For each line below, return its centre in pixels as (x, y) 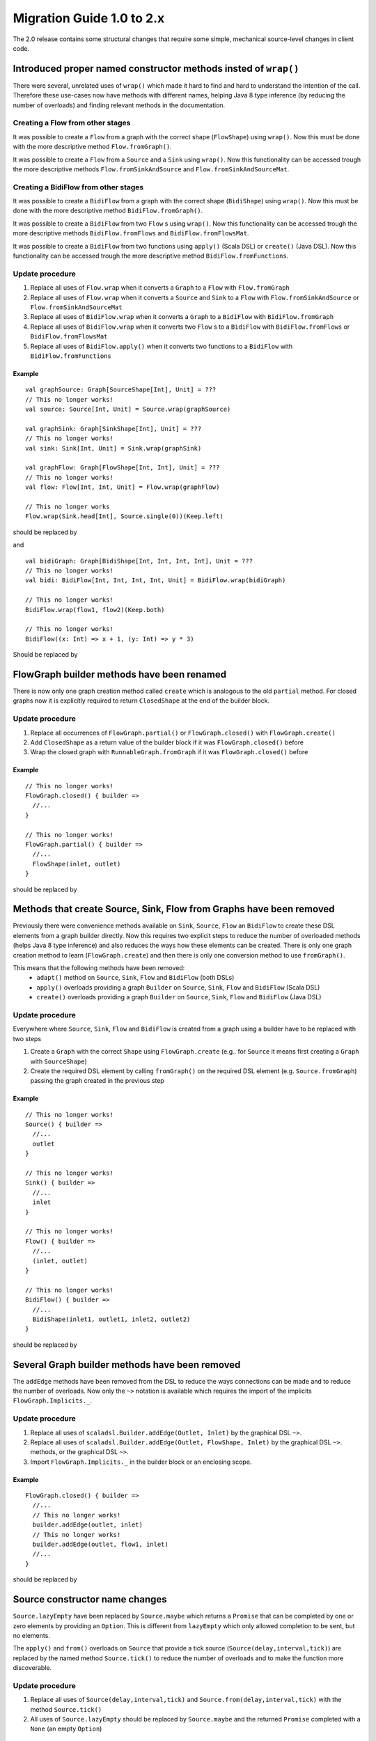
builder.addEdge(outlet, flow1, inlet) (100, 1545)
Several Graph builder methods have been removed (127, 1365)
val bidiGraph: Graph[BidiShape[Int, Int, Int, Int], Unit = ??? (139, 561)
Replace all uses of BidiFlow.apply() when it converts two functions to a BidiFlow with (162, 346)
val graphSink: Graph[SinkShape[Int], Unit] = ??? (113, 429)
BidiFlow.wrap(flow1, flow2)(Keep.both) (95, 610)
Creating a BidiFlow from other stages (78, 187)
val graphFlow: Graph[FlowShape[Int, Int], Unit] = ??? (123, 468)
